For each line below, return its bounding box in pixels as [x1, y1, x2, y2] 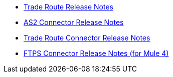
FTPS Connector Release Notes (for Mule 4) [24, 49, 169, 57]
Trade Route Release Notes [24, 2, 114, 11]
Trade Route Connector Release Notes [24, 33, 150, 42]
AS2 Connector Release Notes [24, 18, 124, 26]
